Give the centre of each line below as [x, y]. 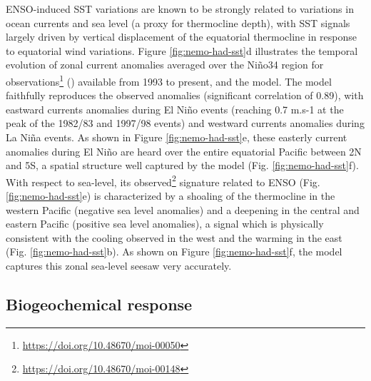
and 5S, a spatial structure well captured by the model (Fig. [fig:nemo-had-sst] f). [182, 165]
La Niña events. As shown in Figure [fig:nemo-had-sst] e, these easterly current [177, 137]
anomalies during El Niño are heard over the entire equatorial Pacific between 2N [184, 151]
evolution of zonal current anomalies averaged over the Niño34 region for [165, 65]
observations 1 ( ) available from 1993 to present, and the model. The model [169, 80]
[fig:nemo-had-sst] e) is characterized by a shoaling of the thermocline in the [171, 196]
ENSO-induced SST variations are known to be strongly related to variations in [180, 9]
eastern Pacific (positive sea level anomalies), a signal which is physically [165, 224]
